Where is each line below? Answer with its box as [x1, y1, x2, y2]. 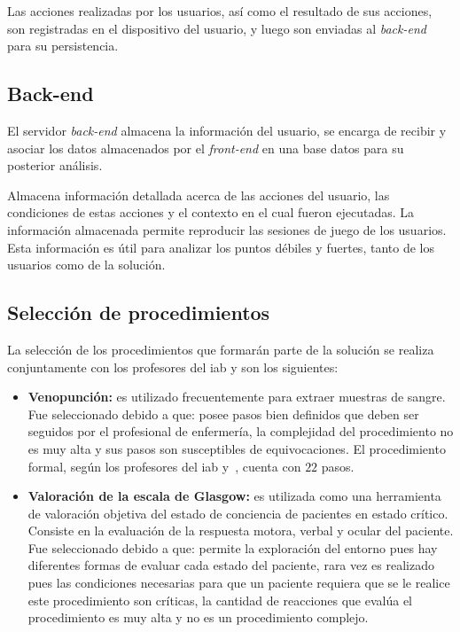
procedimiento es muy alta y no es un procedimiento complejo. [27, 608, 369, 627]
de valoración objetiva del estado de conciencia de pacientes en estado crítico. [27, 503, 448, 522]
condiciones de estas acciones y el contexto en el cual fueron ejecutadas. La [7, 203, 415, 222]
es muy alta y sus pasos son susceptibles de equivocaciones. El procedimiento [27, 439, 446, 457]
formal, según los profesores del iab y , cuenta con [27, 456, 301, 475]
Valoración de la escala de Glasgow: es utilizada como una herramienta [27, 487, 441, 505]
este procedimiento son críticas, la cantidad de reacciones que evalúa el [27, 590, 412, 609]
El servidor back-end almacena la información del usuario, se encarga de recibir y [7, 121, 447, 139]
